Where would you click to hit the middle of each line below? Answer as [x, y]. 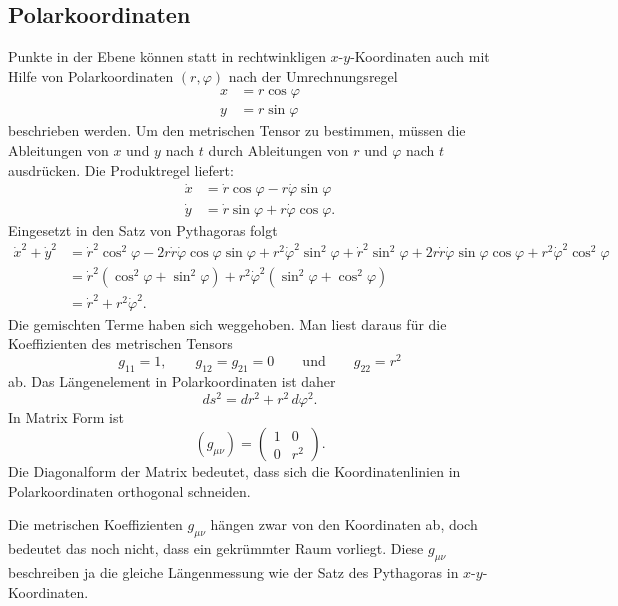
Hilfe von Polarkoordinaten [91, 75]
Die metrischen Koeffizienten [95, 524]
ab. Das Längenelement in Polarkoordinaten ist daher [172, 380]
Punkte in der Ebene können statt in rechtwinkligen [167, 56]
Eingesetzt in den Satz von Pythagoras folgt [143, 229]
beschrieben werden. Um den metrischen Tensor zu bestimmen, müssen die [237, 130]
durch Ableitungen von [278, 150]
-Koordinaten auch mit [420, 56]
